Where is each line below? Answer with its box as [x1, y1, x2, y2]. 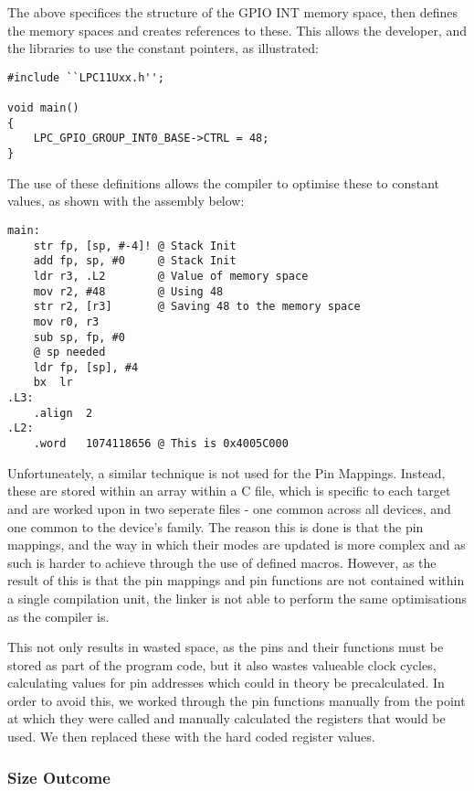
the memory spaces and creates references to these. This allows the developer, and [7, 20, 468, 39]
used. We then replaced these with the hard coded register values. [7, 727, 375, 746]
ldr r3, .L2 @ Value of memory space [33, 269, 309, 283]
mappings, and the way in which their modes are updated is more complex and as [7, 535, 466, 554]
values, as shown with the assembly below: [7, 191, 245, 210]
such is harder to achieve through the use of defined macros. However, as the [7, 552, 437, 572]
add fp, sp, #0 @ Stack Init [33, 254, 237, 268]
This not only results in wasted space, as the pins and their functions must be [7, 637, 444, 657]
